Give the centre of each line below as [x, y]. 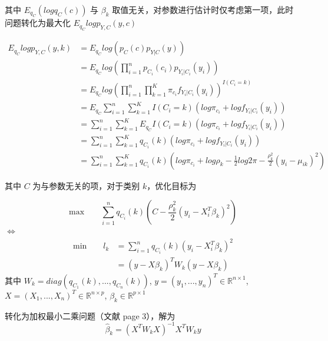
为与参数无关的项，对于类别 [86, 185]
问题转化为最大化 [38, 23]
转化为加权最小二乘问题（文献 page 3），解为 [90, 315]
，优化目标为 [172, 185]
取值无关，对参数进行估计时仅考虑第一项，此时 [203, 9]
